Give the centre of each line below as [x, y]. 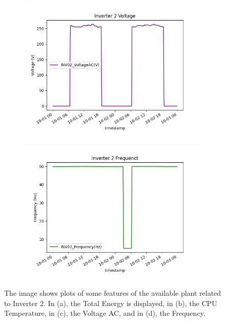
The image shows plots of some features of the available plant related [113, 293]
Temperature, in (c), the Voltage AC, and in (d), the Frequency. [105, 313]
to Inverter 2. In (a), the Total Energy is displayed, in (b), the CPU [111, 303]
